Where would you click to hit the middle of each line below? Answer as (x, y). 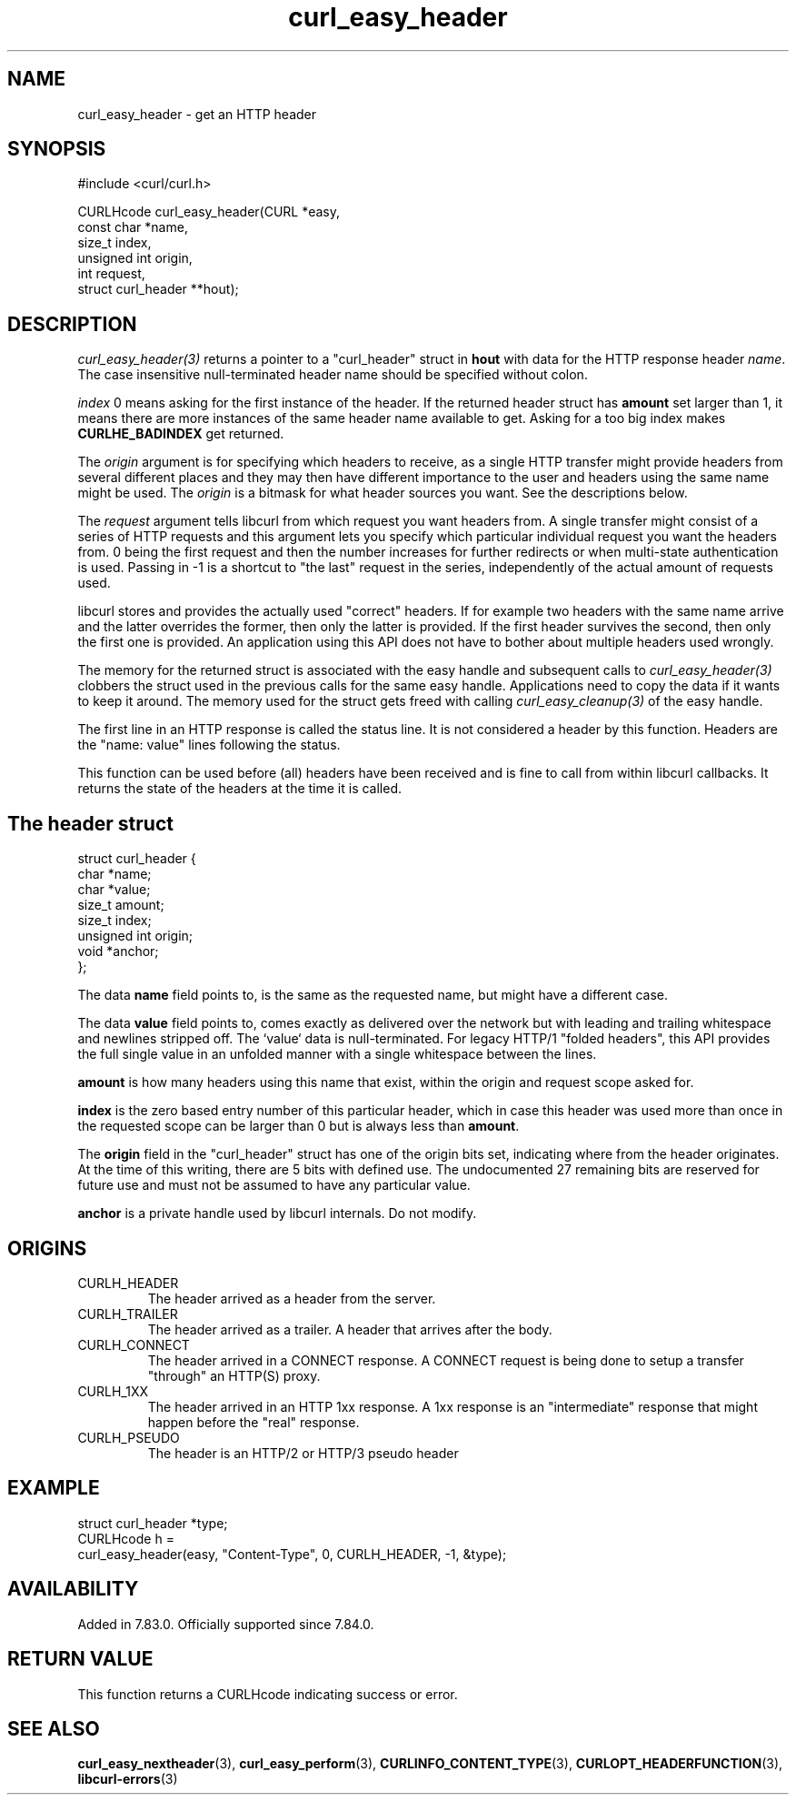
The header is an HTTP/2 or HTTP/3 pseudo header (303, 1453)
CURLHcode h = (126, 1538)
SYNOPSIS (57, 149)
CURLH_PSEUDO (129, 1437)
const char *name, (133, 227)
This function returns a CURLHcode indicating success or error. (268, 1694)
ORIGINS (47, 1248)
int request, (111, 274)
